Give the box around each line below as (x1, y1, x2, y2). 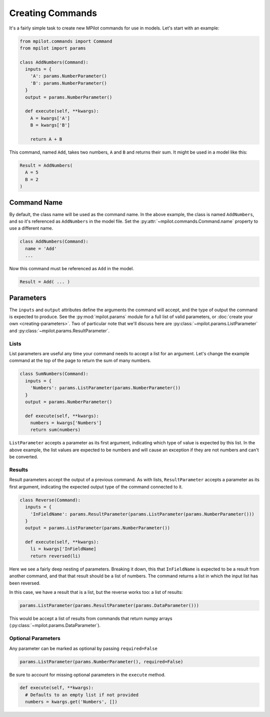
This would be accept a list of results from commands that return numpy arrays (9, 615, 172, 621)
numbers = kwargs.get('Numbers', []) (25, 699, 117, 705)
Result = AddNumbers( (19, 163, 73, 168)
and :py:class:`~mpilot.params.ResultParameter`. (9, 328, 110, 334)
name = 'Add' (25, 246, 57, 251)
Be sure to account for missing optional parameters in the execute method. (9, 671, 166, 677)
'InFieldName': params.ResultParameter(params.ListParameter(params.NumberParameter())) (30, 511, 254, 517)
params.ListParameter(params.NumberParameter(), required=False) (19, 658, 183, 664)
